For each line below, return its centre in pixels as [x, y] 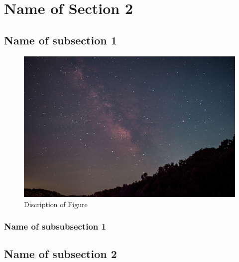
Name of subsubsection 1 [55, 226]
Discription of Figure [56, 204]
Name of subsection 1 [60, 40]
